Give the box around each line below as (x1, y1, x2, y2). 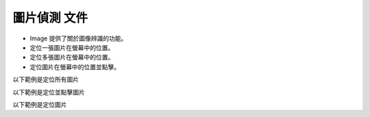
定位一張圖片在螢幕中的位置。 (29, 43, 114, 51)
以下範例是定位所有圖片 (12, 75, 79, 83)
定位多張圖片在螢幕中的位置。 (29, 53, 114, 62)
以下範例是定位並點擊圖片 (12, 88, 85, 96)
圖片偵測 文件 (12, 10, 88, 25)
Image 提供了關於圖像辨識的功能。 (29, 34, 127, 42)
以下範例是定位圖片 (12, 100, 67, 109)
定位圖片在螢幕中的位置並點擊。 (29, 62, 120, 71)
